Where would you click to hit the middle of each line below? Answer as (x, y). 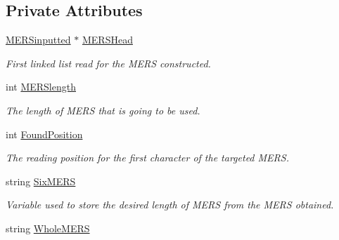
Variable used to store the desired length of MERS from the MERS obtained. (170, 205)
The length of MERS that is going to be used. (103, 110)
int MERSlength (41, 87)
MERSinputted (38, 40)
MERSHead (107, 40)
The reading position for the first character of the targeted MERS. (147, 158)
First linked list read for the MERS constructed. (108, 63)
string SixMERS (41, 181)
